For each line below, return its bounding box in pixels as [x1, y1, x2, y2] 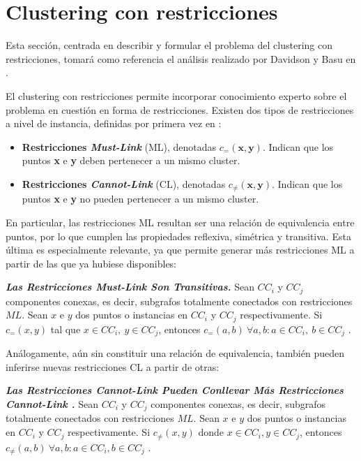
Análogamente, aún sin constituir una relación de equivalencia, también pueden [6, 346, 344, 360]
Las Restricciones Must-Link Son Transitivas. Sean [6, 279, 254, 294]
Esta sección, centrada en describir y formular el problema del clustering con [6, 38, 332, 52]
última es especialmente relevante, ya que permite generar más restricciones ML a [6, 242, 355, 257]
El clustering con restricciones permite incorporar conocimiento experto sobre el [6, 88, 347, 103]
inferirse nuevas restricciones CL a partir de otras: [6, 359, 220, 374]
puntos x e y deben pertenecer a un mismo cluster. [22, 153, 240, 168]
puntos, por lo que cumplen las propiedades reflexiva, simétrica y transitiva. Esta [6, 228, 351, 243]
